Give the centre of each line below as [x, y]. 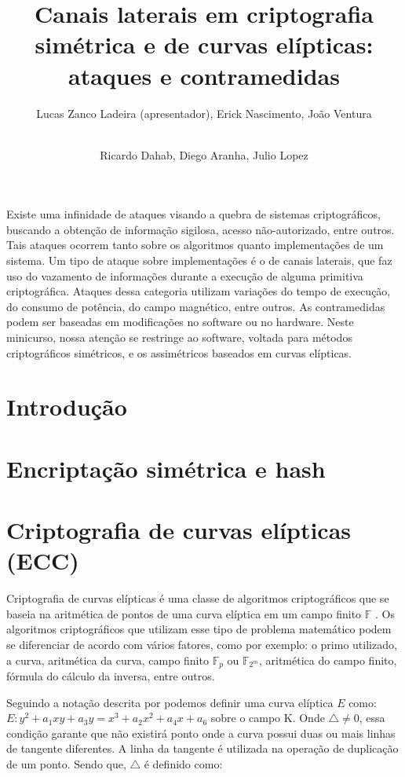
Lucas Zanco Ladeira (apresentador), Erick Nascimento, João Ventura [204, 113]
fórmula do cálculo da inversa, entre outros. [111, 676]
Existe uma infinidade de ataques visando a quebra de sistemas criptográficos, [193, 214]
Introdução [67, 407]
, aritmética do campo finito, [328, 660]
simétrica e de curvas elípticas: [204, 44]
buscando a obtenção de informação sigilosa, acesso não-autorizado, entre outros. [201, 229]
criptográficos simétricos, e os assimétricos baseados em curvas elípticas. [179, 352]
